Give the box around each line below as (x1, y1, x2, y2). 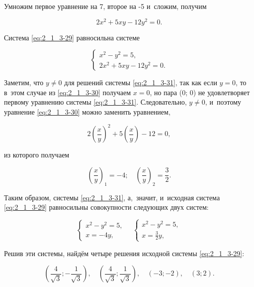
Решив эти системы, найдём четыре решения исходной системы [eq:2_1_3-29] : (4, 248, 245, 258)
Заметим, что (4, 77, 44, 88)
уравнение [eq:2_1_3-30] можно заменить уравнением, (4, 107, 170, 117)
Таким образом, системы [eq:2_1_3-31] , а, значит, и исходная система (4, 192, 220, 202)
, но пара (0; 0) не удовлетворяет (150, 87, 250, 97)
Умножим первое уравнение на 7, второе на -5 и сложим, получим (4, 1, 207, 11)
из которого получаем (4, 149, 70, 160)
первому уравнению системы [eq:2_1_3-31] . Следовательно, (4, 97, 187, 107)
